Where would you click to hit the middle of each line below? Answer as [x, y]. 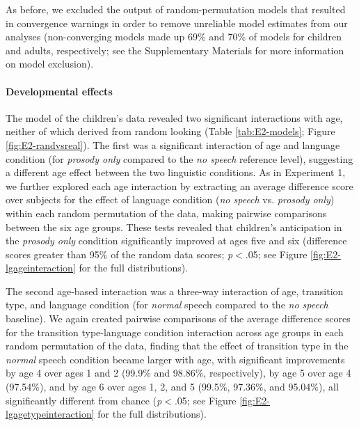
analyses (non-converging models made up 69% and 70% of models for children [174, 37]
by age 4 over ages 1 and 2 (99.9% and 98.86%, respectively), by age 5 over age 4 [178, 373]
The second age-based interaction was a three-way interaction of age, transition [175, 291]
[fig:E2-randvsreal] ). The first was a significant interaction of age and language [173, 144]
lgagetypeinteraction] [50, 414]
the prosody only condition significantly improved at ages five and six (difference [176, 240]
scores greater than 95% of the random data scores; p [119, 254]
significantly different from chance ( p [84, 400]
